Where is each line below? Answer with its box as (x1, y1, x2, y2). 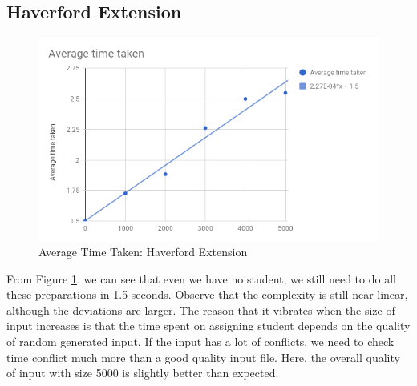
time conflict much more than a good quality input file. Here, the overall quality (6, 348, 400, 365)
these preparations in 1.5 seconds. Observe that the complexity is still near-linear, (6, 286, 408, 303)
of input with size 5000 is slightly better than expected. (6, 364, 279, 381)
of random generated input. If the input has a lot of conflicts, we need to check (6, 333, 395, 350)
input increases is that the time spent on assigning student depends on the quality (6, 317, 411, 334)
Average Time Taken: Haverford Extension (38, 243, 248, 260)
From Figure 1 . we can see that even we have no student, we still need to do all (6, 270, 396, 287)
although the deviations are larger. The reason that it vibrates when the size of (6, 301, 395, 318)
